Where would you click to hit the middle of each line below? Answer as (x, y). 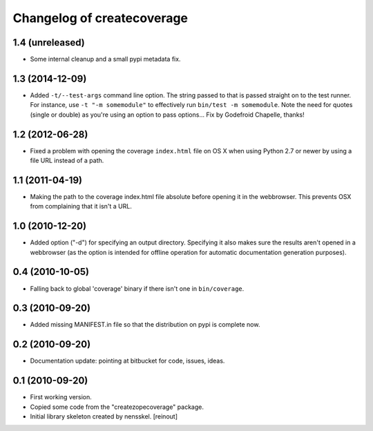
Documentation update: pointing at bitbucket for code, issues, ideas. (127, 361)
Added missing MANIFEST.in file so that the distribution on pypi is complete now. (145, 325)
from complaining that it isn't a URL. (81, 207)
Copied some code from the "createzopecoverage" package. (117, 407)
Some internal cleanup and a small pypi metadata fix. (105, 59)
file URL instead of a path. (67, 161)
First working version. (61, 397)
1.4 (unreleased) (49, 42)
